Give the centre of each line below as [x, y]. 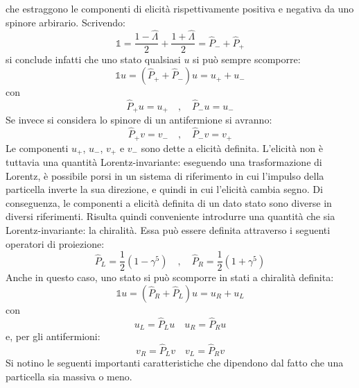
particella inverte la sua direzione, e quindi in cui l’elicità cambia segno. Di [164, 189]
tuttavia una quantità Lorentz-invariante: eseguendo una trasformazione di [164, 162]
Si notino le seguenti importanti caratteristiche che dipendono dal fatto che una [175, 363]
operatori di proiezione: [55, 243]
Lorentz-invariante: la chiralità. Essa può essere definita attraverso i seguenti [168, 230]
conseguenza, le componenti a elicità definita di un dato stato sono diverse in [169, 202]
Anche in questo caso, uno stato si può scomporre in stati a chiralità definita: [170, 277]
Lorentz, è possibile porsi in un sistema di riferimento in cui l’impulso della [165, 175]
